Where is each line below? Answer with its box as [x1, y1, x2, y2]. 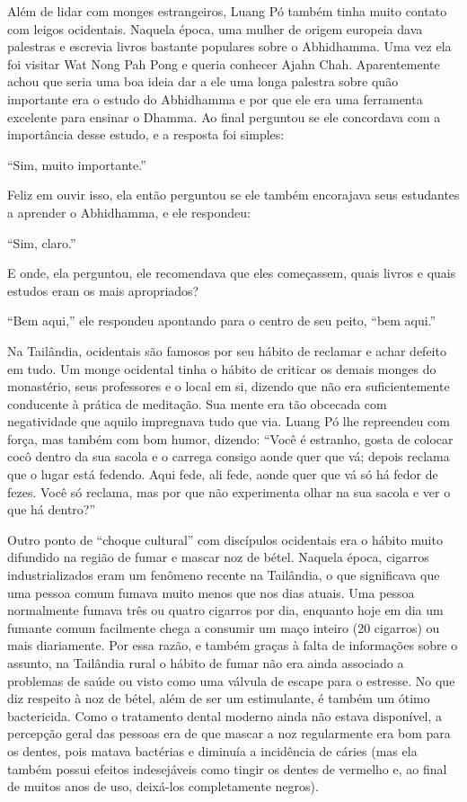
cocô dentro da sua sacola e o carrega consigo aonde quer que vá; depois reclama [7, 447, 450, 466]
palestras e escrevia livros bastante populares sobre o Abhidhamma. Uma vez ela [7, 37, 452, 56]
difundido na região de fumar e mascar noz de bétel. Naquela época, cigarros [7, 548, 429, 566]
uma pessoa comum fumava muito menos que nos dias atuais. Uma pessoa [7, 583, 415, 601]
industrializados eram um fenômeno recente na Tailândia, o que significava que [7, 566, 440, 584]
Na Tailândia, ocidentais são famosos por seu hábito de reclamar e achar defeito [7, 341, 446, 360]
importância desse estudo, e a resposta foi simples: [7, 125, 285, 144]
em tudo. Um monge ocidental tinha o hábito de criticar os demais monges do [7, 359, 436, 378]
